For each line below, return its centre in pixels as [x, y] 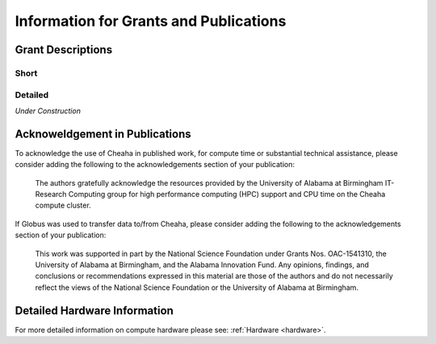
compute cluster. [63, 205]
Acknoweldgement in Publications [103, 134]
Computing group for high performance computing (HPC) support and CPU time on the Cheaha [227, 194]
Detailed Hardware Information [94, 310]
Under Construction [48, 111]
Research [51, 194]
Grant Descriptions [64, 50]
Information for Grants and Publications [151, 21]
